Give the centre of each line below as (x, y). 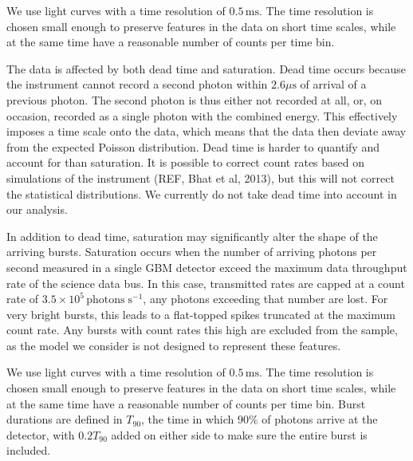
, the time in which (188, 419)
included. (29, 450)
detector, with (41, 434)
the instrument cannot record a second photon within (137, 84)
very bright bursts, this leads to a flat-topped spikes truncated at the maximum (201, 314)
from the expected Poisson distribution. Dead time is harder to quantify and (193, 146)
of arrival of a (333, 84)
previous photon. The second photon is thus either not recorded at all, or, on (195, 99)
